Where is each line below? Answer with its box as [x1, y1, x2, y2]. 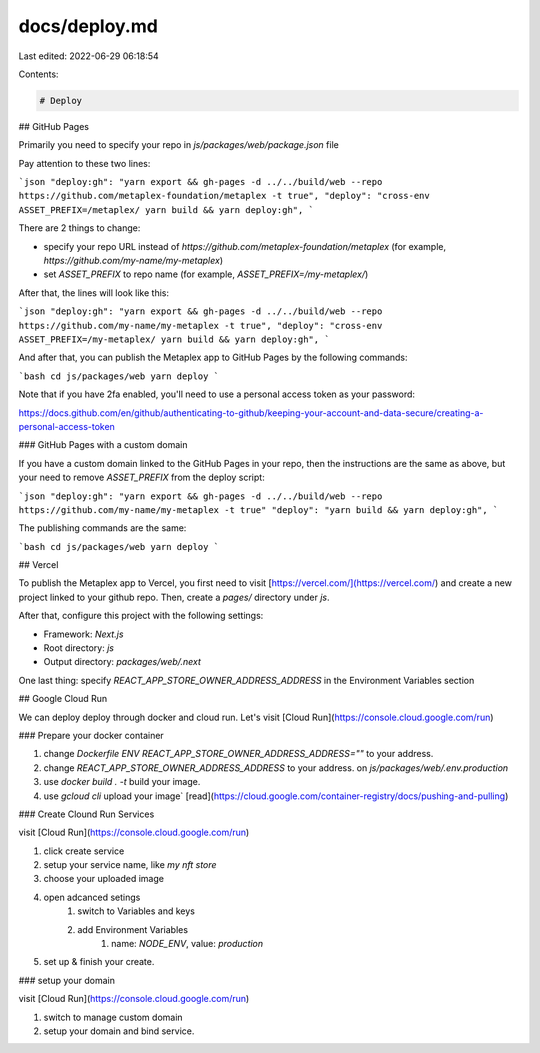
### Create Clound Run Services [18, 808, 155, 820]
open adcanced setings [43, 891, 141, 903]
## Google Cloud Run [18, 693, 108, 705]
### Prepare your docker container [18, 729, 164, 741]
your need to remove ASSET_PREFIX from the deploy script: [18, 471, 265, 484]
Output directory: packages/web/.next [43, 656, 202, 668]
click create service [43, 845, 125, 857]
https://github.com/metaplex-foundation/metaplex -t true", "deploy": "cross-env [18, 190, 430, 202]
